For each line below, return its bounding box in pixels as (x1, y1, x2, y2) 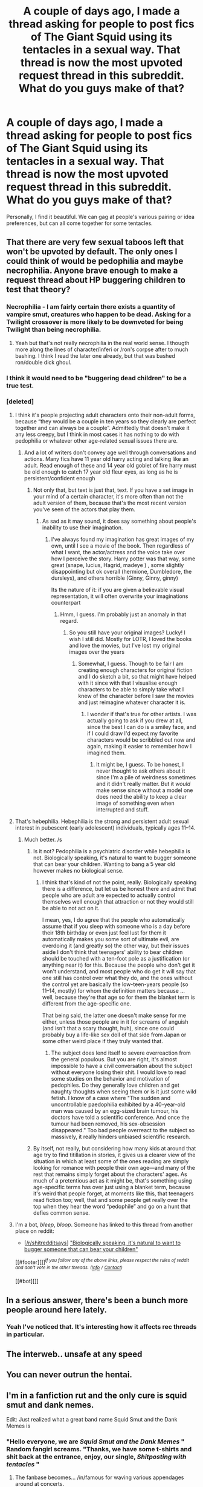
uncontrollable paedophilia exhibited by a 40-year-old (51, 1101, 185, 1108)
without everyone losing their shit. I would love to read (51, 1069, 186, 1076)
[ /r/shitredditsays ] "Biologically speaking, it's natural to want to (24, 1239, 181, 1246)
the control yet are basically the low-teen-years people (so (42, 981, 188, 988)
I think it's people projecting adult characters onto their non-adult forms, (14, 411, 195, 418)
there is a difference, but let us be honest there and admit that (42, 885, 196, 892)
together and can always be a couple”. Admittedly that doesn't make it (14, 424, 190, 431)
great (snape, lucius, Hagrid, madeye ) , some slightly (51, 561, 184, 568)
